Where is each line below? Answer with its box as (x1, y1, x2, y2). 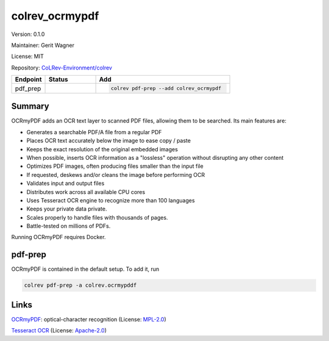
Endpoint (15, 75, 42, 84)
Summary (11, 101, 49, 112)
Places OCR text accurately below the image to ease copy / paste (26, 137, 191, 145)
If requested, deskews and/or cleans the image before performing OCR (26, 171, 205, 178)
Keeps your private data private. (26, 205, 107, 213)
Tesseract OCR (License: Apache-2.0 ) (11, 327, 107, 334)
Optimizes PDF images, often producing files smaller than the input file (26, 162, 203, 170)
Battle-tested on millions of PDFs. (26, 223, 111, 230)
